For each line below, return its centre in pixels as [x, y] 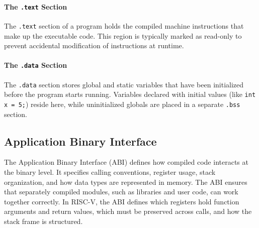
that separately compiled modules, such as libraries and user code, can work [121, 192]
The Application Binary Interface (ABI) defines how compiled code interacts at [126, 162]
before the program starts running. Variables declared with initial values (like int [130, 94]
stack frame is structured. [44, 221]
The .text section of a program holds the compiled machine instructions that [124, 25]
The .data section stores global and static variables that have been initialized [124, 84]
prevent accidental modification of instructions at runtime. [94, 45]
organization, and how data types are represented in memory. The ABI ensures [126, 182]
